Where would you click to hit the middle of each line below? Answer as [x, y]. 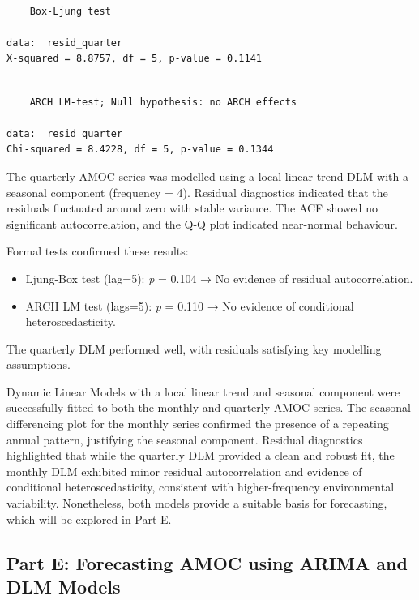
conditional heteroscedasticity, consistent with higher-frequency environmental [201, 487]
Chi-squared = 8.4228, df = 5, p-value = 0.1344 [140, 150]
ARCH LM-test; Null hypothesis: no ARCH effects [163, 102]
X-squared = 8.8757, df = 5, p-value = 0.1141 [134, 59]
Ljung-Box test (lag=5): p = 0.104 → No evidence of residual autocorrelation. [219, 278]
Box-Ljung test [70, 11]
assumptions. [38, 364]
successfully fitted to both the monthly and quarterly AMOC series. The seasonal [209, 407]
